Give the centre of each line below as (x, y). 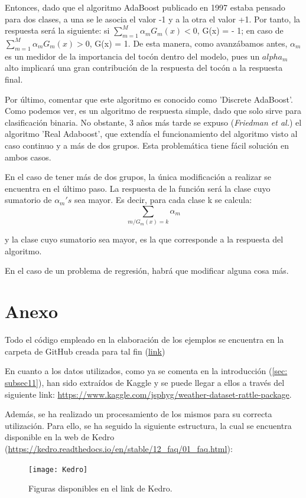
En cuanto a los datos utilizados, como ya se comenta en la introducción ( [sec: (146, 371)
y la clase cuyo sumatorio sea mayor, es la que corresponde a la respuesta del (144, 239)
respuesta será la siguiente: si (57, 30)
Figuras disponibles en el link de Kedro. (100, 488)
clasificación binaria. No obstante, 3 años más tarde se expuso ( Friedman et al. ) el (153, 122)
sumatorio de (28, 200)
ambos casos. (28, 157)
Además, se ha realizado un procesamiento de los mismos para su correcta (139, 414)
